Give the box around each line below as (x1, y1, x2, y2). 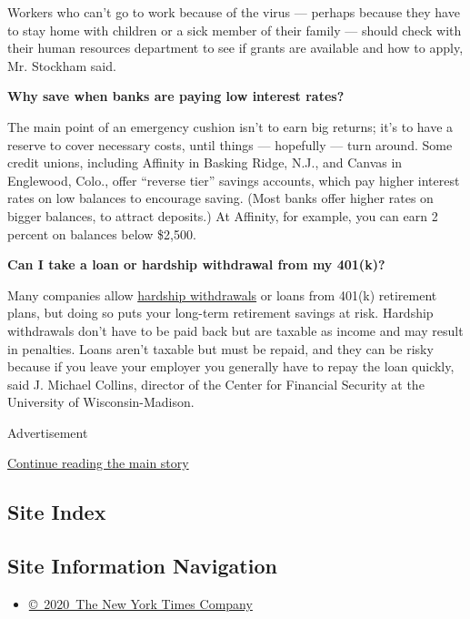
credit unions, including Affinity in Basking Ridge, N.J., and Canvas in (7, 153, 403, 172)
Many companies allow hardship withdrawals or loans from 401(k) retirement (7, 285, 437, 304)
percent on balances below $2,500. (7, 224, 196, 243)
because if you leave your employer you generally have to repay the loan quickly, (7, 357, 455, 376)
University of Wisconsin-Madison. (7, 392, 195, 411)
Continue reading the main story (7, 453, 189, 472)
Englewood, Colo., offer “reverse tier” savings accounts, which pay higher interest (7, 170, 460, 189)
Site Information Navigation (7, 552, 277, 580)
